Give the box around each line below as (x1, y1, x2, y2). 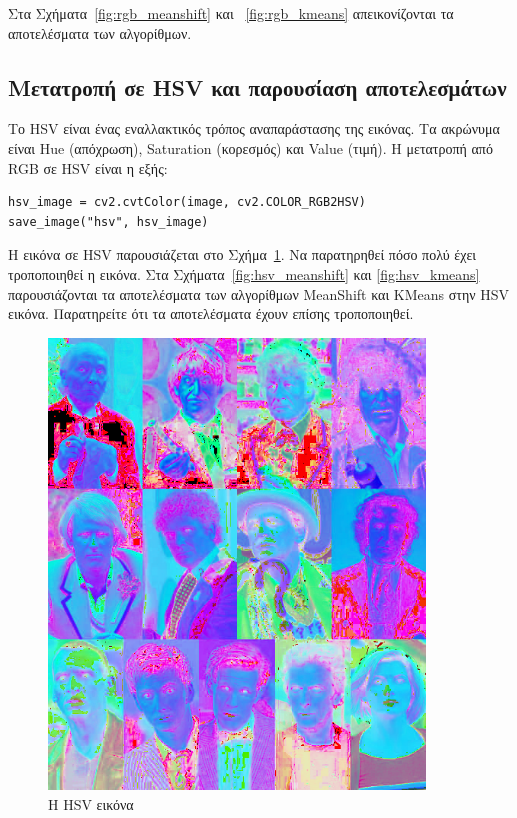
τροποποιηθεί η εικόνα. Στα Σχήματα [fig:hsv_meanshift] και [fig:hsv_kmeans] (8, 263, 480, 284)
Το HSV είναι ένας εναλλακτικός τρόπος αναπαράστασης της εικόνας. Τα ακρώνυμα (8, 118, 500, 139)
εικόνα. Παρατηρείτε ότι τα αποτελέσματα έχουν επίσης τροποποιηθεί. (8, 303, 414, 324)
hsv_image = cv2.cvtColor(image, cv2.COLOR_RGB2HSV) (8, 195, 366, 210)
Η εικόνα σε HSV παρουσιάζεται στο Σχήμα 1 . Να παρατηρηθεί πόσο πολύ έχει (8, 244, 477, 265)
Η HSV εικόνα (48, 793, 134, 814)
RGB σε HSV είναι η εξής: (8, 157, 168, 178)
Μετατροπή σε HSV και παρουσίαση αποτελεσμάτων (8, 71, 507, 102)
